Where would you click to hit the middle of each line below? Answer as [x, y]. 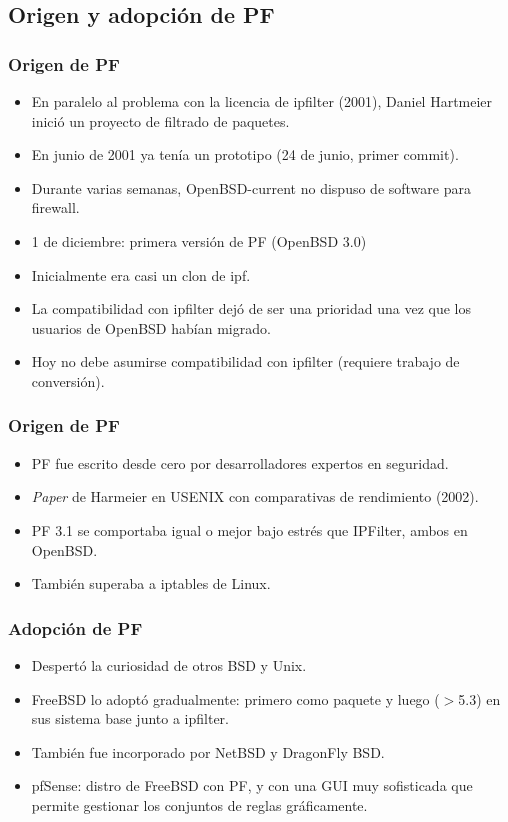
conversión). [68, 380]
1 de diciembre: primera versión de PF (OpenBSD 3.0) [199, 240]
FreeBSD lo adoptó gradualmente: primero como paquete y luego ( [235, 698]
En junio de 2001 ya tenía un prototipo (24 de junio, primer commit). [245, 154]
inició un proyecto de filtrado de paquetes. [160, 120]
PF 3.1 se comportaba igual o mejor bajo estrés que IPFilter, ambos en [249, 529]
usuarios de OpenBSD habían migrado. [151, 327]
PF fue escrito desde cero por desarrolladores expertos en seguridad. [240, 462]
